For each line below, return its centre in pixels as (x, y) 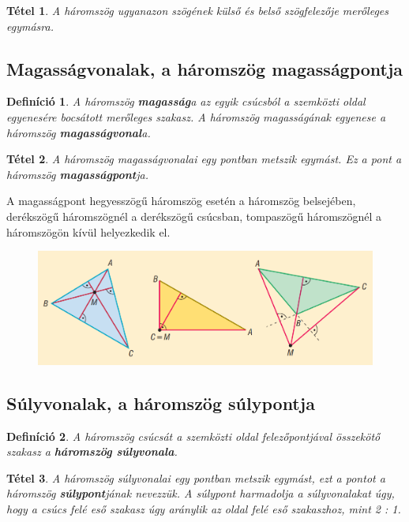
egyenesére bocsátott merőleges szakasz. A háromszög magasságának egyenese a (196, 116)
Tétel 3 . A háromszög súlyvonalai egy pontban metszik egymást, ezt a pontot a (196, 477)
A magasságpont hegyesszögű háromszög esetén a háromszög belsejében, (181, 201)
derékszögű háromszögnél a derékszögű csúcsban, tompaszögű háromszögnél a (194, 216)
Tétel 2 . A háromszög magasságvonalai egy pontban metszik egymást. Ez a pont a (204, 159)
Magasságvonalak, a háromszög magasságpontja (205, 68)
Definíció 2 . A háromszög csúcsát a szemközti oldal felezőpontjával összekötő (193, 436)
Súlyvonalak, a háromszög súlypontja (161, 403)
